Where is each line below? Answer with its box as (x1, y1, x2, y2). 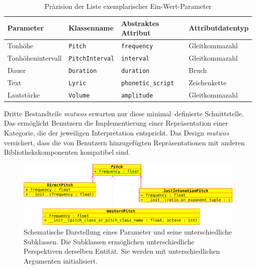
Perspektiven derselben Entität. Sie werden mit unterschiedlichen (24, 246, 220, 256)
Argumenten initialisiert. (24, 255, 98, 266)
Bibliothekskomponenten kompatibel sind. (4, 147, 130, 157)
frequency (121, 43, 153, 50)
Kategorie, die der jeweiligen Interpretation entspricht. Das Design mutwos (4, 128, 229, 137)
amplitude (121, 92, 153, 99)
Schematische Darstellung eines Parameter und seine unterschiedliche (24, 227, 232, 237)
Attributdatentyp (189, 23, 249, 33)
